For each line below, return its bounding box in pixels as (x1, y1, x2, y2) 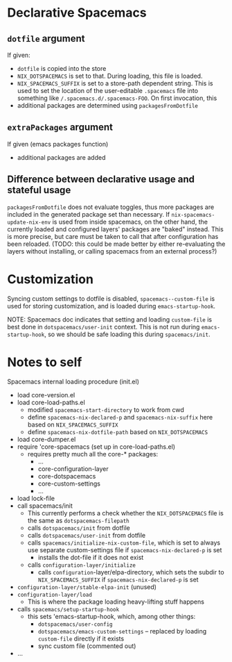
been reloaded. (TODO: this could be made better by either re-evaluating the (7, 240, 226, 248)
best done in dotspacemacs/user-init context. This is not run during (7, 322, 200, 331)
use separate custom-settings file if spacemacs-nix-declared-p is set (27, 545, 222, 554)
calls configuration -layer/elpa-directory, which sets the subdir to (37, 568, 224, 576)
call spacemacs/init (17, 502, 73, 510)
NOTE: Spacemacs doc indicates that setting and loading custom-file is (7, 315, 213, 324)
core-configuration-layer (37, 464, 109, 473)
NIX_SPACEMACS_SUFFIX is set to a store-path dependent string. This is (17, 79, 213, 88)
